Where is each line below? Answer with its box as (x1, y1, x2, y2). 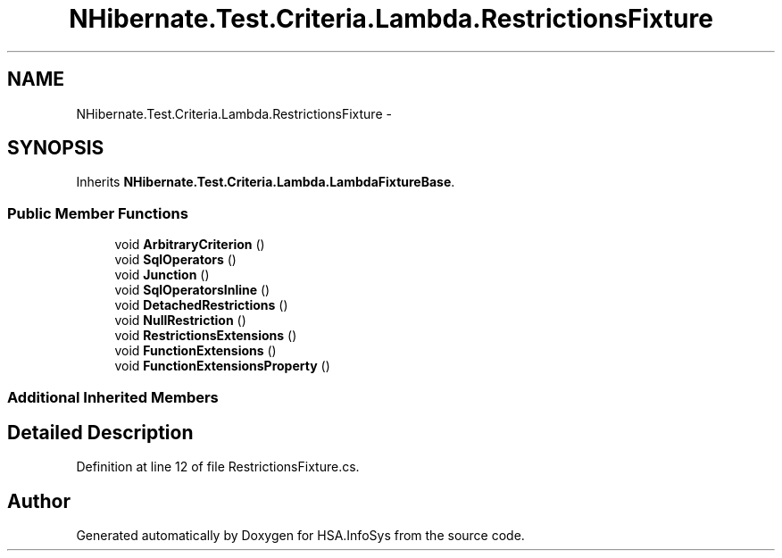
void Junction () (114, 267, 210, 283)
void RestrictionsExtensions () (114, 328, 297, 344)
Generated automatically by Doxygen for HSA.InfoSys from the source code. (76, 528, 525, 544)
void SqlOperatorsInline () (114, 282, 270, 298)
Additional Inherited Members (7, 387, 219, 406)
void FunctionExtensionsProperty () (114, 358, 330, 374)
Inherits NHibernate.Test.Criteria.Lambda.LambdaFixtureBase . (76, 174, 455, 190)
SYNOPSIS (7, 137, 104, 160)
